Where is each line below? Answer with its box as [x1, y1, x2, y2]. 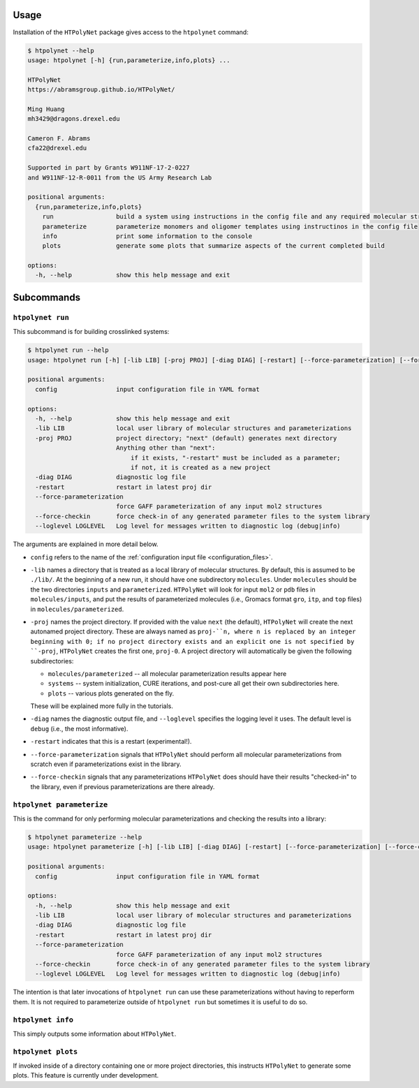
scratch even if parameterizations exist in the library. [30, 760, 182, 768]
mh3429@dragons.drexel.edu [27, 115, 120, 123]
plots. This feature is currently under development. [13, 1071, 159, 1080]
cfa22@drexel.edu [27, 144, 87, 152]
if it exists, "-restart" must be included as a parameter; [130, 454, 341, 462]
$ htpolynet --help [27, 46, 94, 54]
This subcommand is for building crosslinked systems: [13, 328, 170, 336]
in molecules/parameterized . [30, 605, 124, 613]
